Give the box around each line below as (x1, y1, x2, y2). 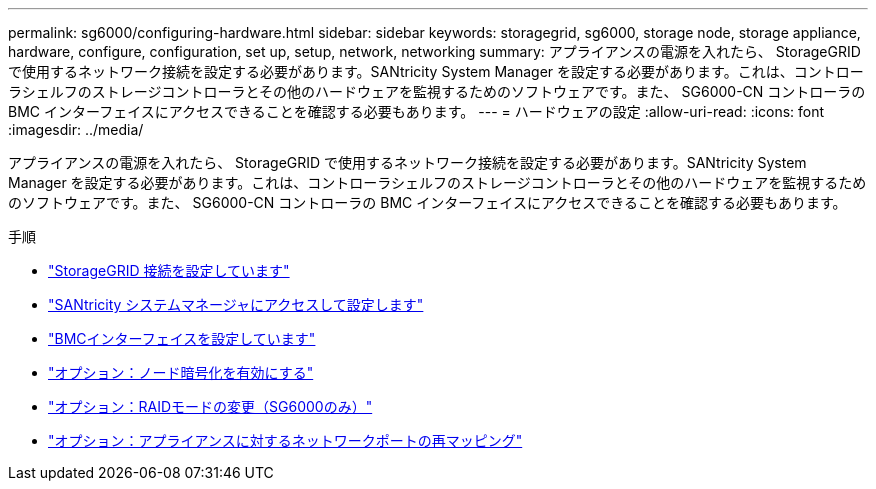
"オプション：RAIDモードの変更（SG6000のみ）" (48, 398, 373, 415)
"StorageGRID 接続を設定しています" (48, 262, 290, 279)
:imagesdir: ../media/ (8, 121, 144, 138)
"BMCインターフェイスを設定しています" (48, 330, 316, 347)
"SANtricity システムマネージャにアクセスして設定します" (48, 296, 424, 313)
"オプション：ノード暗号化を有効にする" (48, 364, 314, 381)
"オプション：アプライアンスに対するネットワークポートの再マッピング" (48, 432, 523, 449)
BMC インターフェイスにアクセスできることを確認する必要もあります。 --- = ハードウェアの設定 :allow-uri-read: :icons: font (8, 103, 825, 120)
